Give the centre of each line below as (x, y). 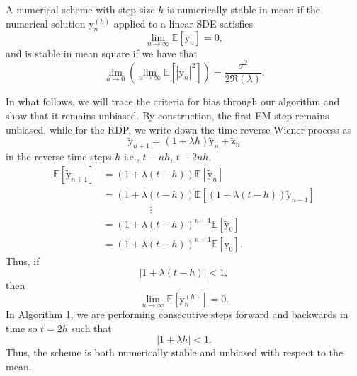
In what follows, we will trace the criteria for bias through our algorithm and (173, 101)
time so (22, 328)
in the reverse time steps (59, 157)
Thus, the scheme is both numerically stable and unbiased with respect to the (175, 352)
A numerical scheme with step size (80, 9)
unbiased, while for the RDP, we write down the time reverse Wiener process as (179, 129)
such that (91, 328)
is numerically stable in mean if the (244, 9)
